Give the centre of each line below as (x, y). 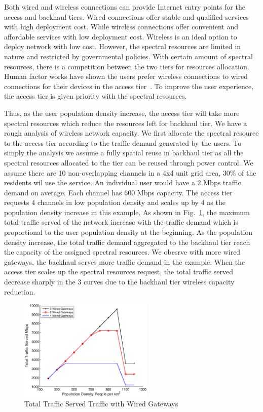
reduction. (20, 291)
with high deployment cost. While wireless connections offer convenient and (121, 27)
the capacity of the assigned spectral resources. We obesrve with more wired (122, 252)
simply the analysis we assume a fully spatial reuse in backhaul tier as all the (124, 153)
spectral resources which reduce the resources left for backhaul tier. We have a (126, 123)
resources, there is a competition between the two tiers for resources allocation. (127, 66)
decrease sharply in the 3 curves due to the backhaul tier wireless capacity (119, 282)
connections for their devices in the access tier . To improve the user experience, (129, 86)
